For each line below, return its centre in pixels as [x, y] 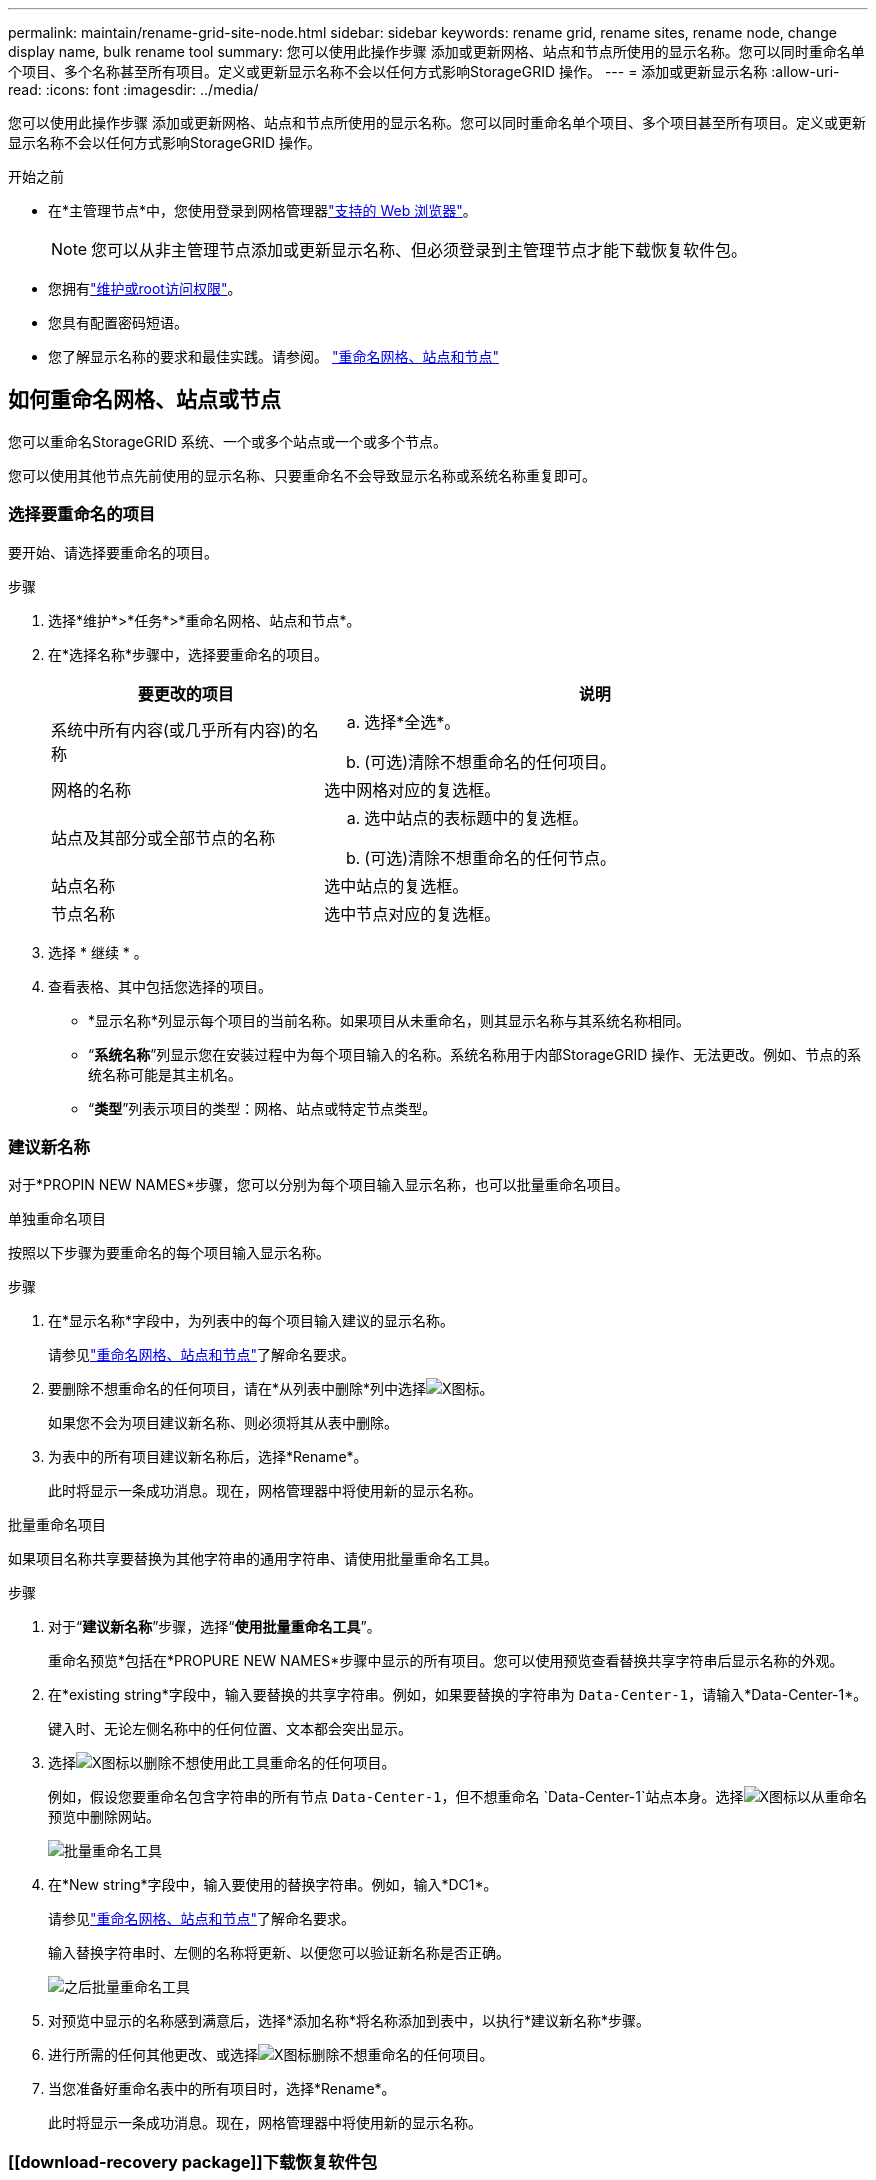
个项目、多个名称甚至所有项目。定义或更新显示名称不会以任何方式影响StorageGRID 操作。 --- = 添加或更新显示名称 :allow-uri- [424, 71]
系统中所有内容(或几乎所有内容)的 [177, 729]
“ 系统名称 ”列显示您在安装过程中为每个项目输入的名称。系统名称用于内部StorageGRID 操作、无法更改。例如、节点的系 [475, 1054]
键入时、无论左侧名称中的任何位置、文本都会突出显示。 [230, 1729]
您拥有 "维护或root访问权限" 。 [145, 288]
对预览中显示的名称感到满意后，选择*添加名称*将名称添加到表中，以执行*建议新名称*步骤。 [349, 2021]
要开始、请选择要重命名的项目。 [113, 552]
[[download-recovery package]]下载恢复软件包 [193, 2161]
